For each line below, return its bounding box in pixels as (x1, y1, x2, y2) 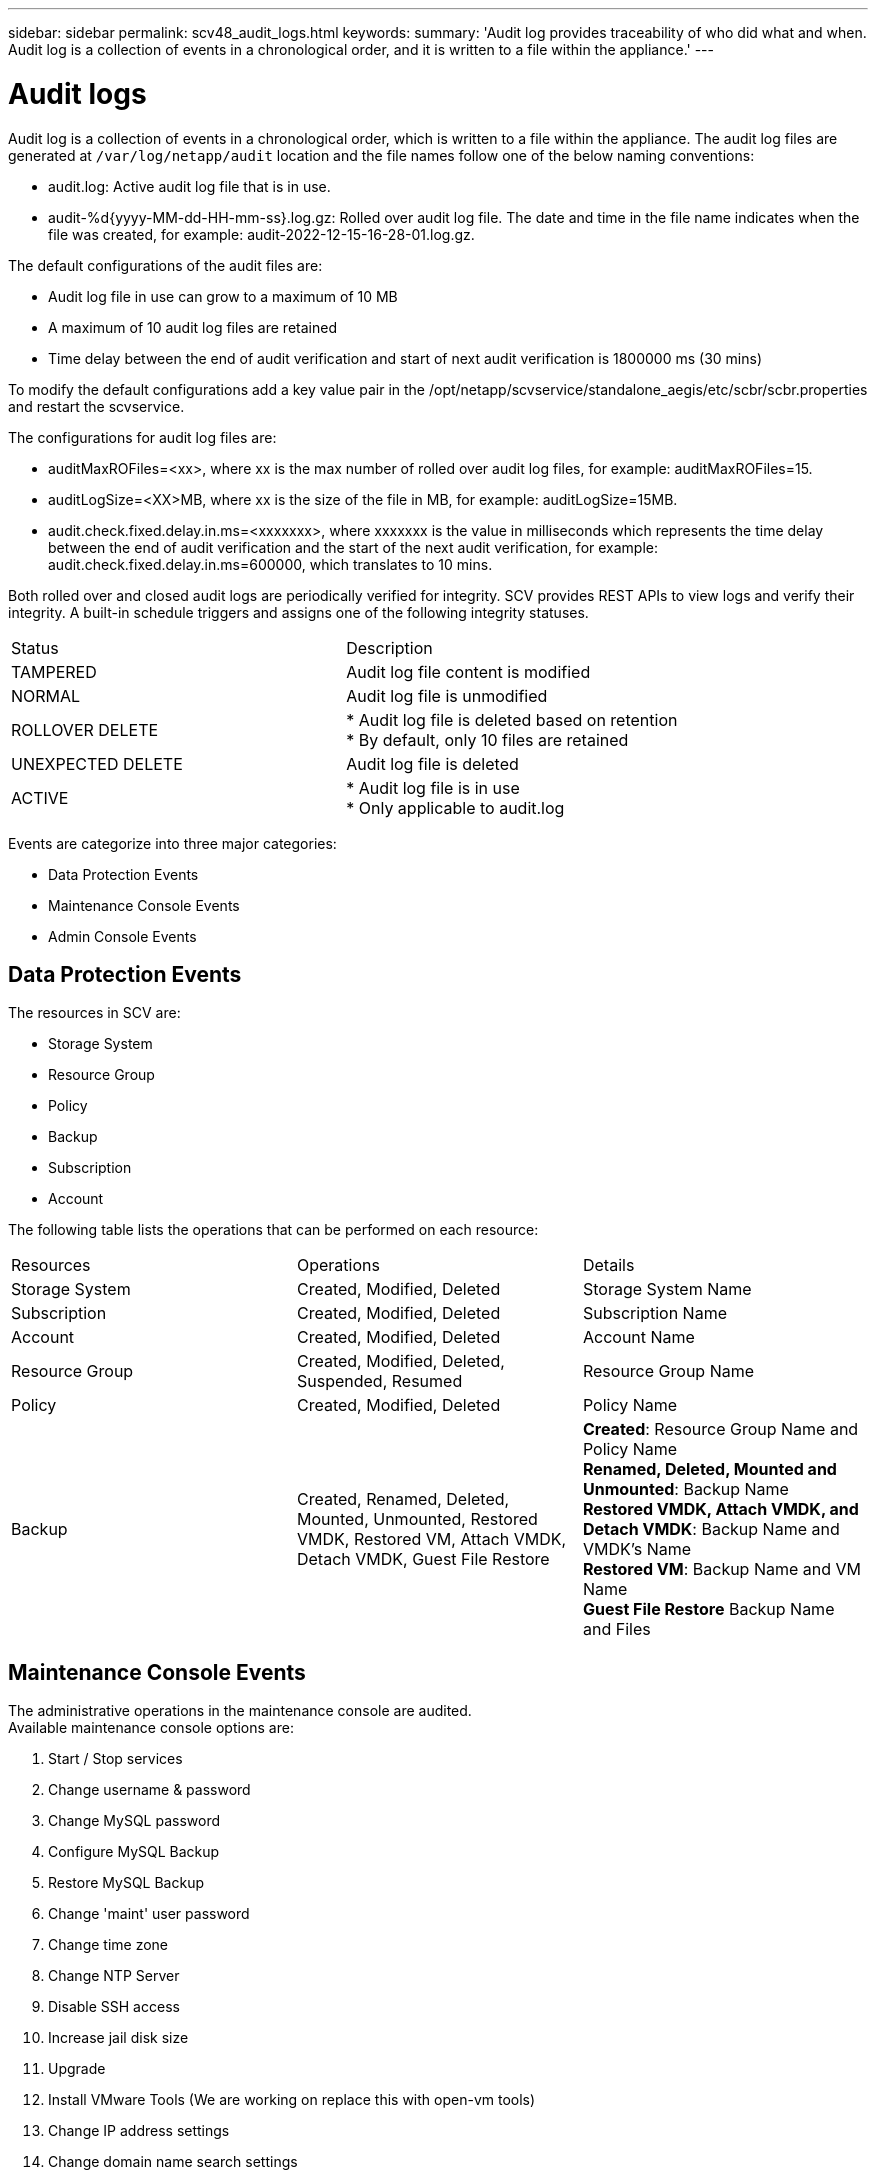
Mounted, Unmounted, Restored (296, 1509, 538, 1530)
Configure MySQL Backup (48, 1843, 220, 1861)
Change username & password (48, 1781, 251, 1799)
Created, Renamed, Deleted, (296, 1489, 510, 1510)
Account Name (582, 1327, 695, 1348)
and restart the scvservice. (8, 397, 185, 415)
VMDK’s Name (582, 1539, 692, 1560)
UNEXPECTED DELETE (11, 753, 183, 774)
